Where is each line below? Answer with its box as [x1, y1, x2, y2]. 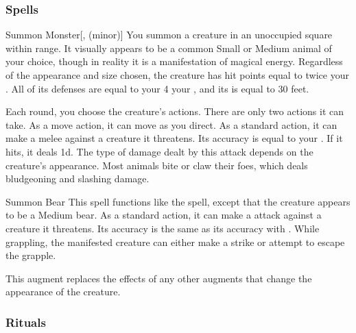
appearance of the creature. [5, 284, 121, 299]
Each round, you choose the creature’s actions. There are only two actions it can [5, 104, 344, 119]
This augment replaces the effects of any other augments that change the [5, 271, 312, 285]
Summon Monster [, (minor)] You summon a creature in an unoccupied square [5, 27, 333, 42]
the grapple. [5, 248, 56, 262]
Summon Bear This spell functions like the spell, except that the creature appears [5, 194, 351, 208]
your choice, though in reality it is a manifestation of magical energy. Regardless [5, 54, 343, 69]
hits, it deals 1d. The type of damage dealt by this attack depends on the [5, 144, 313, 158]
